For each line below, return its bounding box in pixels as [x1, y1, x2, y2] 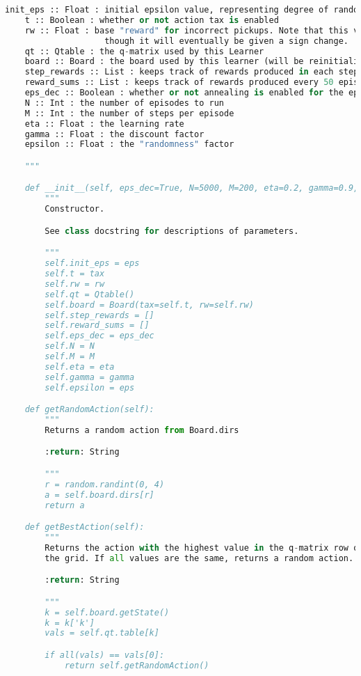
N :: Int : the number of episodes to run [24, 97, 224, 108]
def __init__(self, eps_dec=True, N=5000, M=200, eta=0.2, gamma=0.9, [24, 183, 359, 194]
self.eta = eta [45, 361, 115, 372]
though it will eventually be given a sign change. [104, 36, 348, 46]
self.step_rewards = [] [45, 310, 154, 320]
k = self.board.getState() [45, 607, 170, 618]
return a [45, 500, 85, 510]
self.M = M [45, 352, 95, 361]
